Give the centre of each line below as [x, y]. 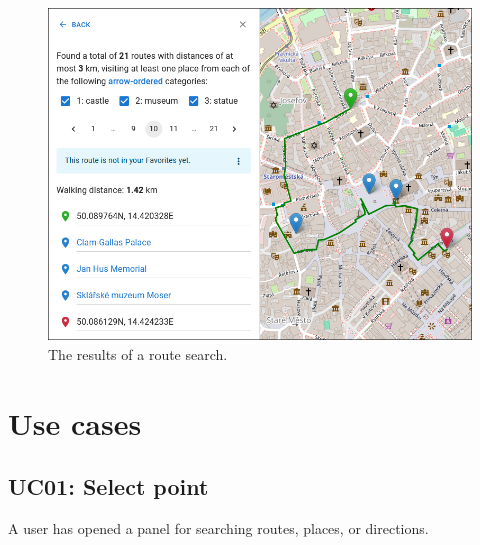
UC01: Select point [108, 486]
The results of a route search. [138, 354]
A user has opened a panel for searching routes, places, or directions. [218, 528]
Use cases [75, 422]
